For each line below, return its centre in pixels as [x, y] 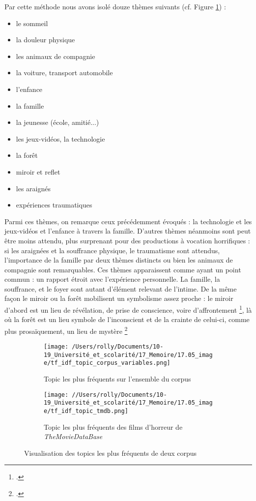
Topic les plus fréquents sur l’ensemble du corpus [117, 379]
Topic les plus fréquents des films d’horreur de [113, 427]
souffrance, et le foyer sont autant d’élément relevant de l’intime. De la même [121, 288]
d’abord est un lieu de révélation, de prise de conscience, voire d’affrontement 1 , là [128, 309]
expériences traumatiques [54, 205]
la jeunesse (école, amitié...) [57, 122]
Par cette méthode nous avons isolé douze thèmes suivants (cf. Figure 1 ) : [115, 6]
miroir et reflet [38, 171]
